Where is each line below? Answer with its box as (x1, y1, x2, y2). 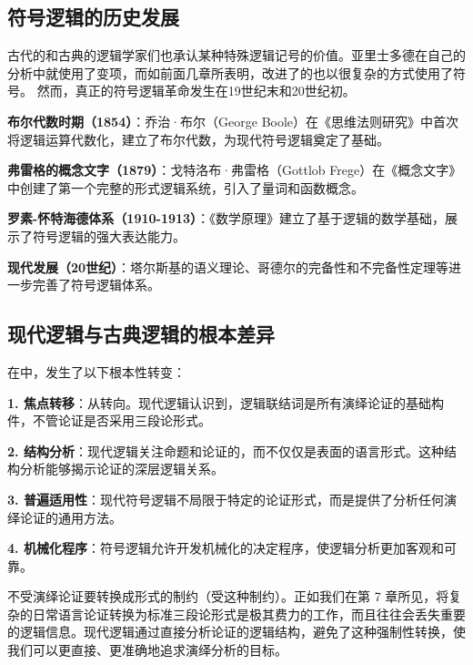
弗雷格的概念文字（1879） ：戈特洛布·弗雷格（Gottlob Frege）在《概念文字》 (7, 160, 462, 179)
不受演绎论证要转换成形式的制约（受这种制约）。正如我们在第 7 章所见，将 (7, 587, 449, 606)
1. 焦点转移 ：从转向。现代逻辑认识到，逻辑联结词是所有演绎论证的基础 (7, 393, 431, 412)
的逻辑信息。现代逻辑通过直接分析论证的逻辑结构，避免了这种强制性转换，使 (7, 622, 466, 641)
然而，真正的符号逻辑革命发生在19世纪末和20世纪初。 (36, 81, 356, 100)
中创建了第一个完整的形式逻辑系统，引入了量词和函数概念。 (7, 178, 364, 197)
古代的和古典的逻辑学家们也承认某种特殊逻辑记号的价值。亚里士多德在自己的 (7, 46, 466, 65)
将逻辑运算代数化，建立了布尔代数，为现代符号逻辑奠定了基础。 (7, 129, 389, 148)
